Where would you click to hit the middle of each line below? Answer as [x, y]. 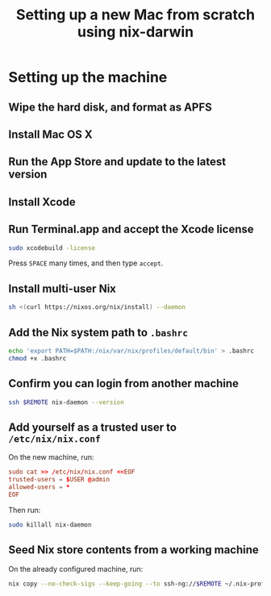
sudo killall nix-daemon [50, 525]
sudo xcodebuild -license [52, 248]
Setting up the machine [88, 77]
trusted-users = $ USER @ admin [59, 480]
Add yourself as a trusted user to [93, 427]
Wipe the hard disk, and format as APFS [110, 107]
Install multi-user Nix [63, 288]
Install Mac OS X [50, 134]
